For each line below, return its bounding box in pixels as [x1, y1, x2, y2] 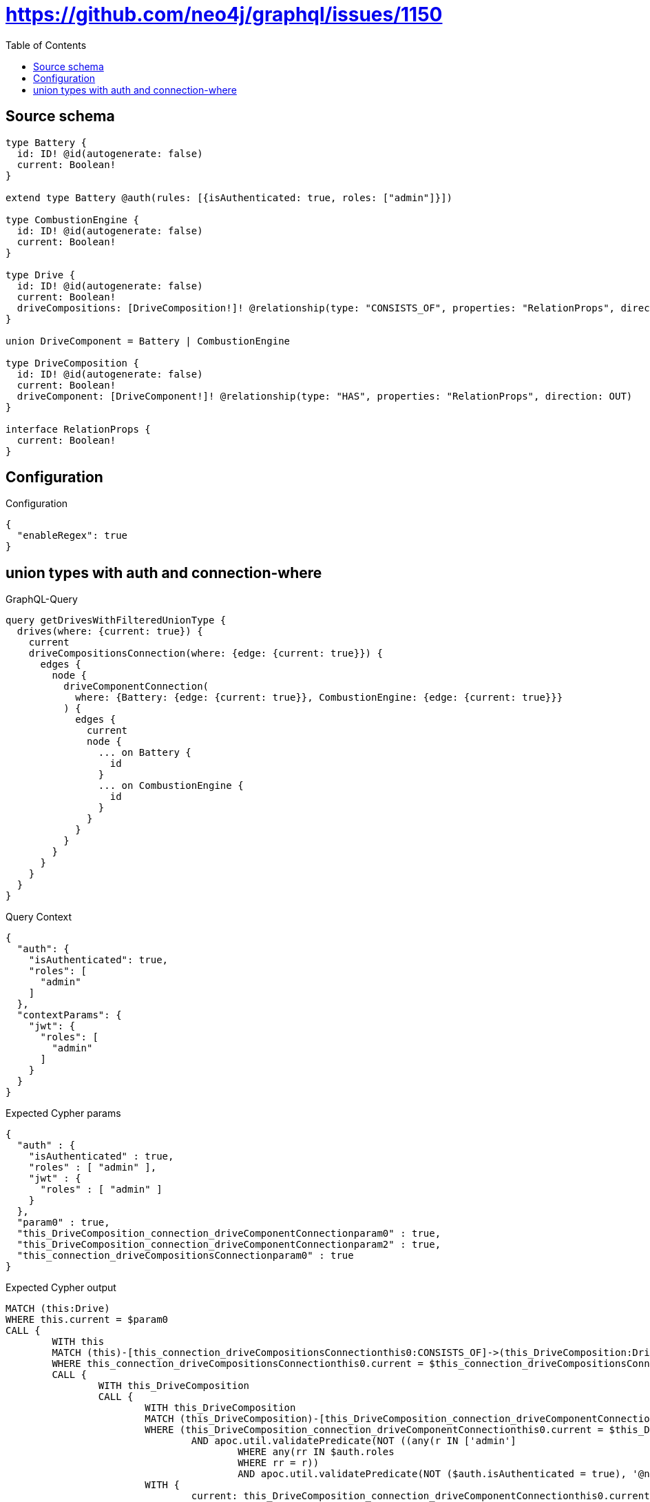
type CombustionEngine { [6, 214, 139, 225]
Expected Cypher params [6, 1107, 121, 1120]
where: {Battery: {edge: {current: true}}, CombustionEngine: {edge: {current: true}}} [75, 692, 563, 703]
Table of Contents [6, 39, 87, 51]
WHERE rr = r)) [238, 1457, 319, 1469]
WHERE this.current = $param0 [6, 1314, 169, 1326]
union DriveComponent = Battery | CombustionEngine [6, 335, 291, 347]
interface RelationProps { [6, 423, 151, 435]
